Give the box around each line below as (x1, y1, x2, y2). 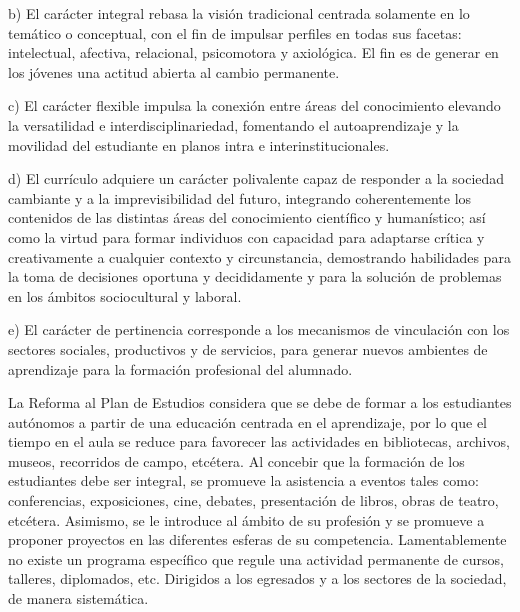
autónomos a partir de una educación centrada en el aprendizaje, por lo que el (8, 411, 488, 432)
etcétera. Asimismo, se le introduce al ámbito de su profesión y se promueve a (8, 509, 485, 530)
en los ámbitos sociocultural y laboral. (8, 285, 242, 306)
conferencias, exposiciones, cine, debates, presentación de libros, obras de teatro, (8, 490, 499, 511)
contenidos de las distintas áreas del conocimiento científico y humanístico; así (8, 207, 486, 228)
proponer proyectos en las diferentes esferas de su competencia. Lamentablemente (8, 529, 507, 550)
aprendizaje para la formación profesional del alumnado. (8, 358, 353, 379)
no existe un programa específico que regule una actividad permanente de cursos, (8, 548, 504, 569)
